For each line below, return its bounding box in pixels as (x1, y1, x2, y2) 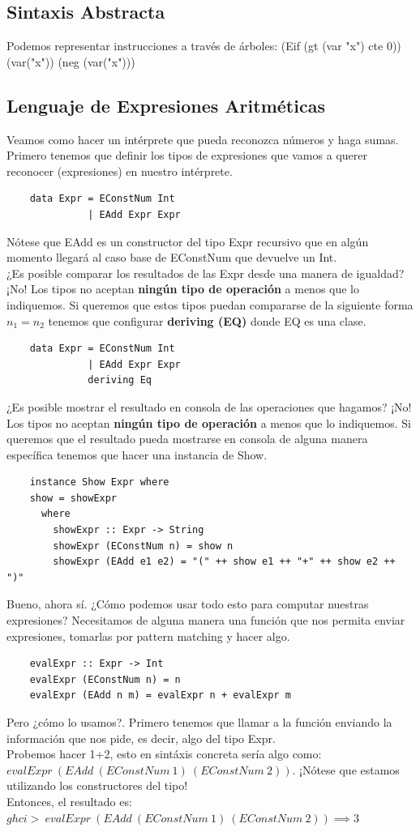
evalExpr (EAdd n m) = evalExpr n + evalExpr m (29, 689, 291, 702)
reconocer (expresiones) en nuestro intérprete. (6, 162, 233, 179)
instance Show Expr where (29, 476, 169, 489)
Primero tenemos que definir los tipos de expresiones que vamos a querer (6, 147, 367, 164)
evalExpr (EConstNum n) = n (29, 673, 181, 685)
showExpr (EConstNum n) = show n (53, 540, 234, 552)
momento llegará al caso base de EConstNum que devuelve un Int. (6, 249, 337, 266)
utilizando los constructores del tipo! (6, 777, 188, 794)
